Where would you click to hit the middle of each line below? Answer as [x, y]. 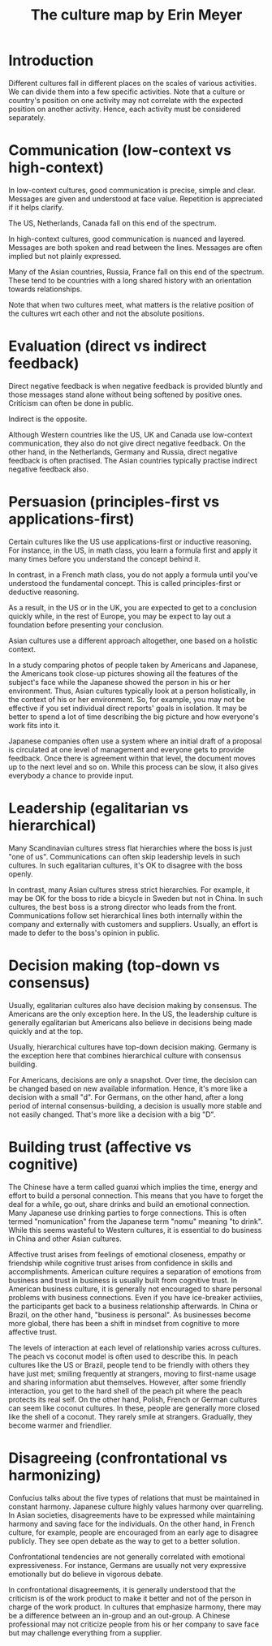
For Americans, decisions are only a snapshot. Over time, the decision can [133, 1079]
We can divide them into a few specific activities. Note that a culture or [127, 92]
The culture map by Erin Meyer [136, 15]
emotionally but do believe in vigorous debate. [86, 1574]
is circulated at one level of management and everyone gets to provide [127, 749]
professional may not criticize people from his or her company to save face [134, 1624]
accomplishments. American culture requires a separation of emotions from [135, 1271]
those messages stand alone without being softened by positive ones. [125, 394]
